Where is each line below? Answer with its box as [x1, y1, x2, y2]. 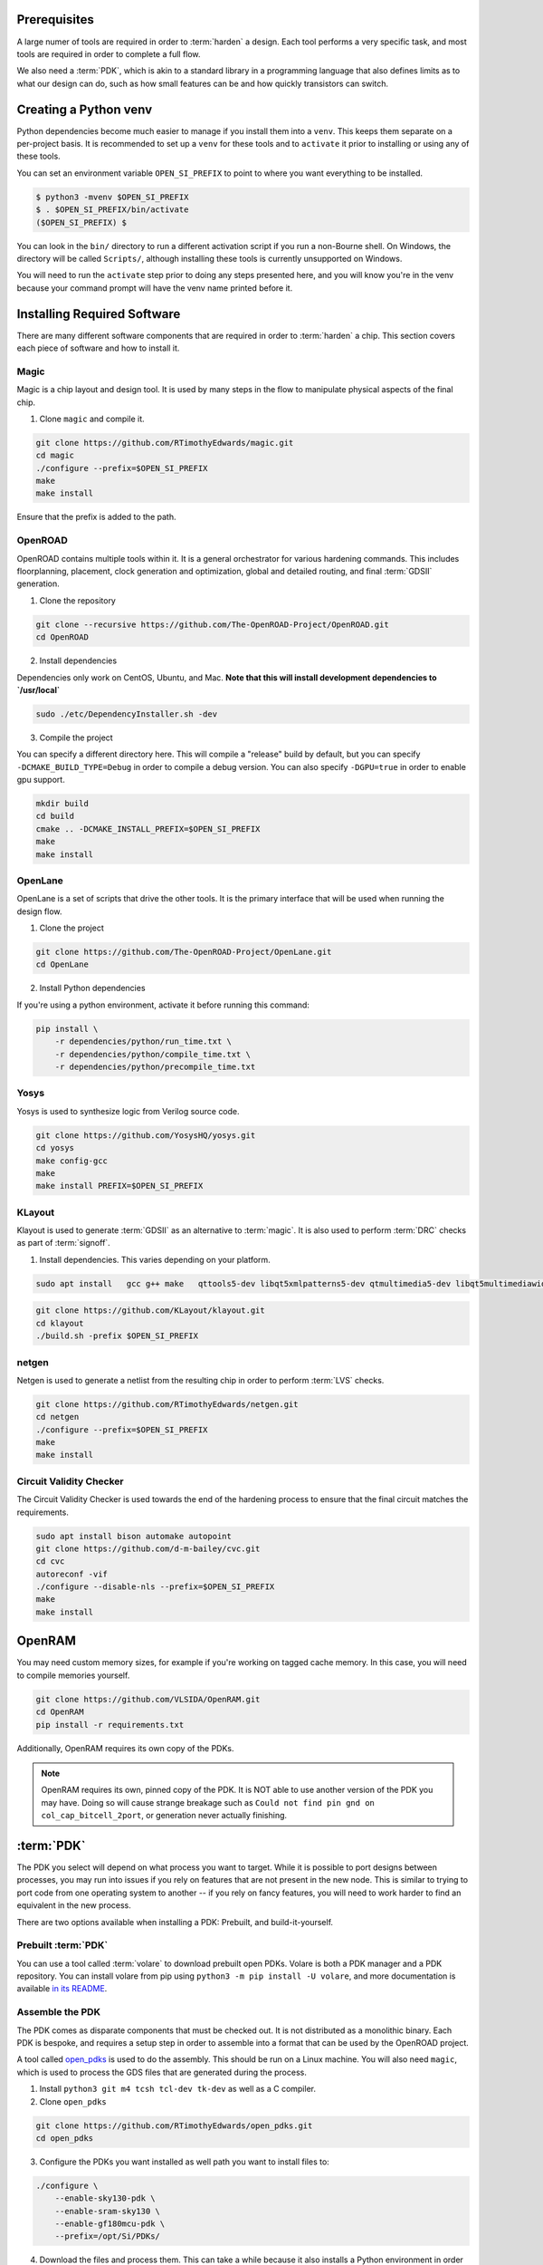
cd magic [35, 450, 75, 461]
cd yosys [35, 1142, 75, 1153]
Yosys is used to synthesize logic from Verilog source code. [16, 1105, 240, 1116]
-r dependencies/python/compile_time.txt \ [54, 1049, 251, 1059]
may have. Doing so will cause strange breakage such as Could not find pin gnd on [41, 1797, 375, 1807]
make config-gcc [35, 1155, 109, 1166]
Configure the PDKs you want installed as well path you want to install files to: [39, 2156, 329, 2167]
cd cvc [35, 1557, 65, 1566]
